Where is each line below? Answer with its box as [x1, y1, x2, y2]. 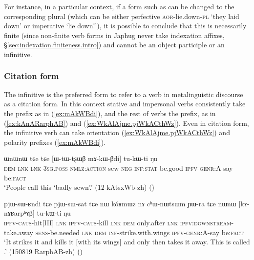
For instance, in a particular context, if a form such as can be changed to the [4, 1, 234, 11]
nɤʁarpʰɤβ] [4, 208, 35, 218]
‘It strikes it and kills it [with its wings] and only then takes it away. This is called [4, 237, 250, 247]
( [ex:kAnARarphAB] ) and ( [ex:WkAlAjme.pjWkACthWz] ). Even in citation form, [4, 118, 249, 128]
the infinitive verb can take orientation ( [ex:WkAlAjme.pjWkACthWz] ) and [4, 127, 230, 138]
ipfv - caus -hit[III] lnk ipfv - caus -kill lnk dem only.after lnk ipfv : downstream [4, 217, 232, 227]
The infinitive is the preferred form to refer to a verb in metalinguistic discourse [4, 89, 243, 99]
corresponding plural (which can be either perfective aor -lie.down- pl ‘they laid [4, 11, 239, 21]
